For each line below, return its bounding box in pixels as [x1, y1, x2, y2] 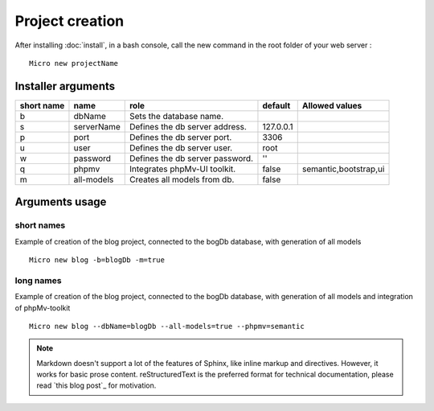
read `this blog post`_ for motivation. [36, 380, 157, 390]
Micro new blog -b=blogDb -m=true [29, 256, 165, 265]
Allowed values [301, 100, 362, 111]
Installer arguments [14, 79, 116, 92]
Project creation [14, 12, 125, 30]
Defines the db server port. [129, 131, 232, 142]
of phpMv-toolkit [14, 302, 71, 313]
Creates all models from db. [129, 174, 235, 185]
